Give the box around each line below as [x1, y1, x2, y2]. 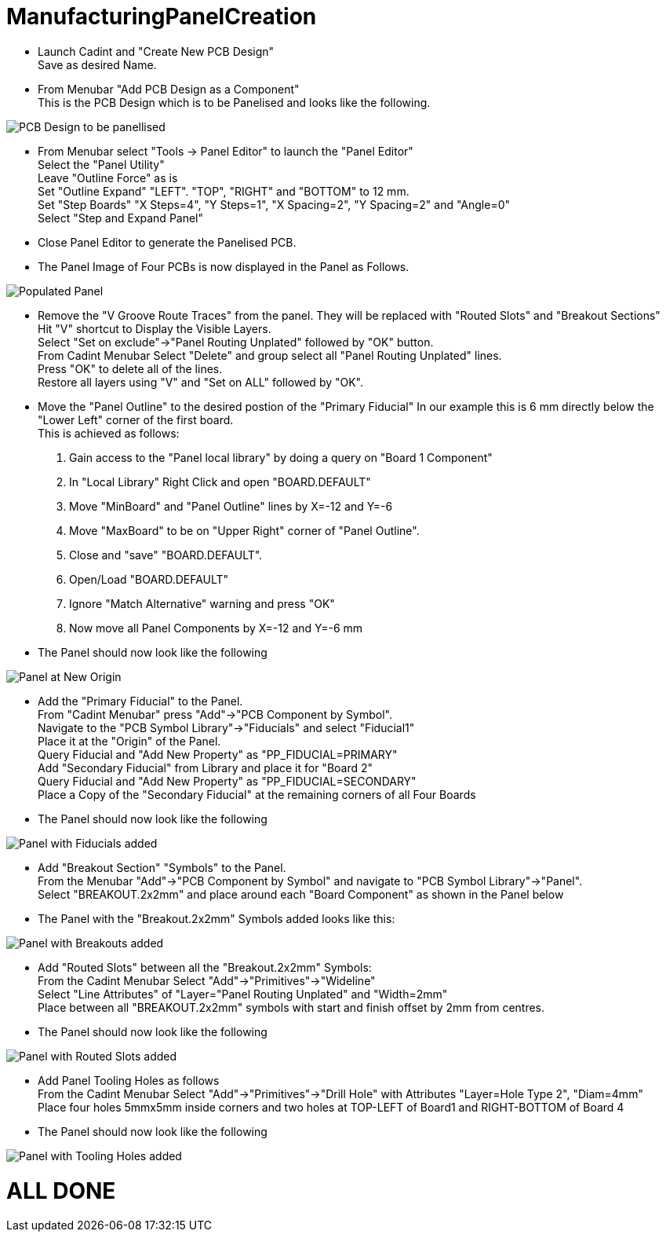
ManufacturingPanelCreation [6, 3, 317, 30]
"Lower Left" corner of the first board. [38, 412, 234, 427]
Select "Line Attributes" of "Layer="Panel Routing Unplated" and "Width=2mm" [38, 987, 448, 1001]
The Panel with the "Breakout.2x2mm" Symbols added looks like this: [38, 911, 395, 925]
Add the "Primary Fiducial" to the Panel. [38, 694, 243, 708]
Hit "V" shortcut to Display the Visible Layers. [38, 321, 271, 335]
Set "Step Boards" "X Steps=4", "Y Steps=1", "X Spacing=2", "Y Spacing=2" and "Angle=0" [38, 197, 511, 211]
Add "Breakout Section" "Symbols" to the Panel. [38, 860, 286, 874]
